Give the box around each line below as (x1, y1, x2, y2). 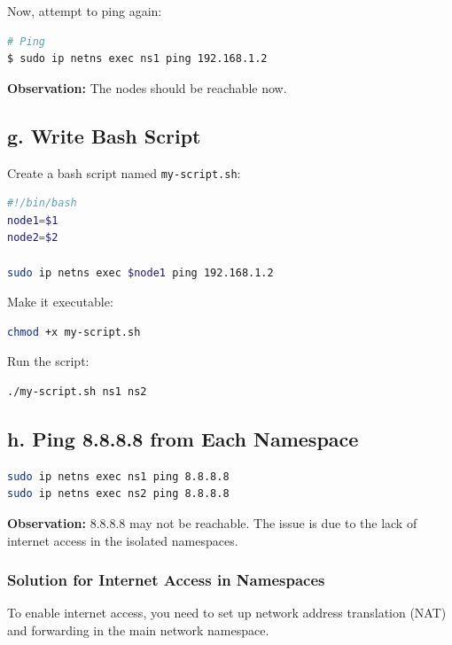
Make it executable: (7, 292, 113, 311)
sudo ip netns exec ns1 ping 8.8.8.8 (7, 470, 230, 483)
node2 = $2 (7, 231, 58, 245)
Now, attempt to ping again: (7, 2, 162, 19)
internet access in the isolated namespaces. (7, 531, 238, 549)
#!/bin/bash (7, 197, 77, 210)
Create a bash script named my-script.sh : (7, 163, 241, 182)
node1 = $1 (7, 214, 58, 227)
